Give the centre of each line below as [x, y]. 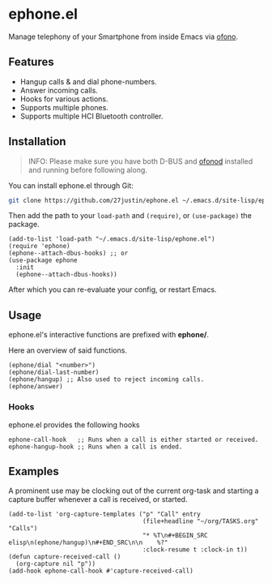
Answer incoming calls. [59, 90]
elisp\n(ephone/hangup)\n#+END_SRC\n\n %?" [88, 543]
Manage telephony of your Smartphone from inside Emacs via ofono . [123, 36]
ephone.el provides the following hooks [74, 424]
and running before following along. [88, 169]
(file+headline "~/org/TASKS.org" [200, 521]
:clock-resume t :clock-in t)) [195, 550]
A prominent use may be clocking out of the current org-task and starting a [134, 491]
